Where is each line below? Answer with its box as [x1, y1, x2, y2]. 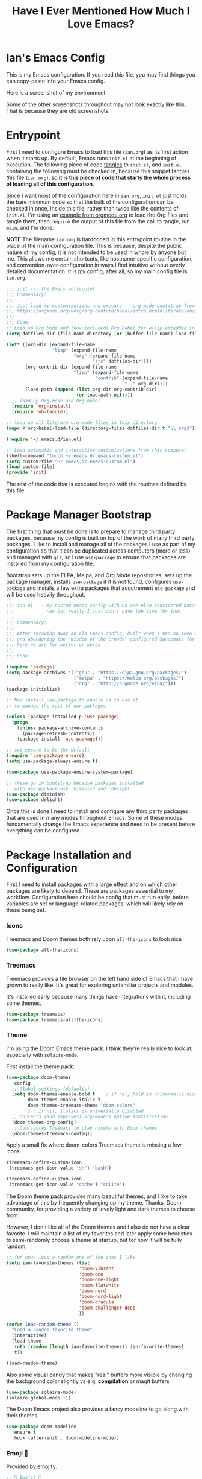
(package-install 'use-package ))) [17, 736, 103, 743]
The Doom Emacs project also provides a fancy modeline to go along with [6, 1405, 189, 1413]
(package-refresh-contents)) [22, 730, 96, 736]
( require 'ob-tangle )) [11, 409, 69, 415]
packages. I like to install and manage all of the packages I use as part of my [6, 541, 195, 548]
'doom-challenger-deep [79, 1305, 136, 1311]
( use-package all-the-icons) [6, 947, 79, 953]
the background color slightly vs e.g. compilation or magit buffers [6, 1377, 170, 1385]
